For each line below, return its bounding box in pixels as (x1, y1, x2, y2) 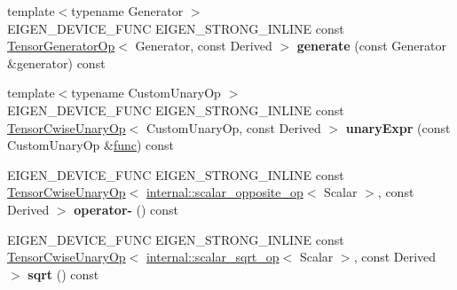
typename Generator (71, 2, 184, 20)
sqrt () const (28, 264, 99, 283)
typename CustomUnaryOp (71, 83, 221, 102)
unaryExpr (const (345, 118, 451, 137)
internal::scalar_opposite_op (146, 183, 303, 201)
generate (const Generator (296, 36, 446, 55)
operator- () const (74, 200, 179, 218)
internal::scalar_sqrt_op (146, 247, 280, 266)
